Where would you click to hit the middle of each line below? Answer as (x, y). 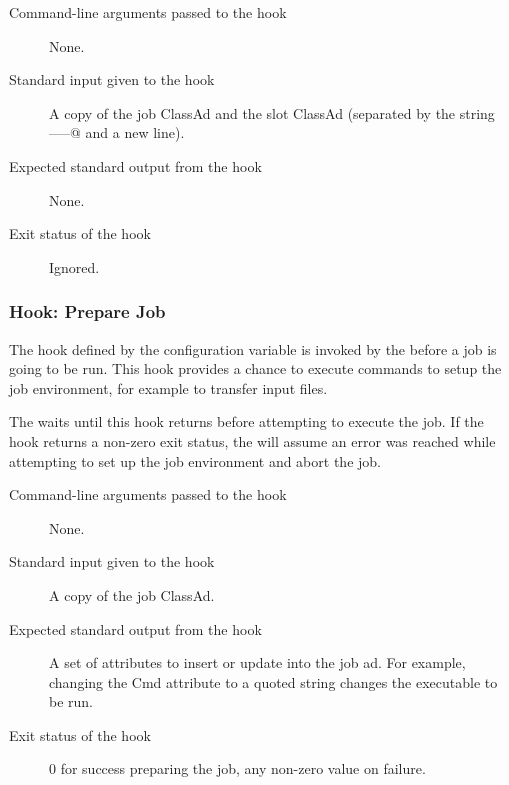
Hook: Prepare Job (87, 311)
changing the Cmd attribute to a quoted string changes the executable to (273, 681)
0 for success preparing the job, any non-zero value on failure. (237, 768)
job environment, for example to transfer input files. (168, 387)
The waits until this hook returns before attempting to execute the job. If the (246, 421)
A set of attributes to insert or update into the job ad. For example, (257, 662)
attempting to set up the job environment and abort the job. (195, 460)
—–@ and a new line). (117, 132)
